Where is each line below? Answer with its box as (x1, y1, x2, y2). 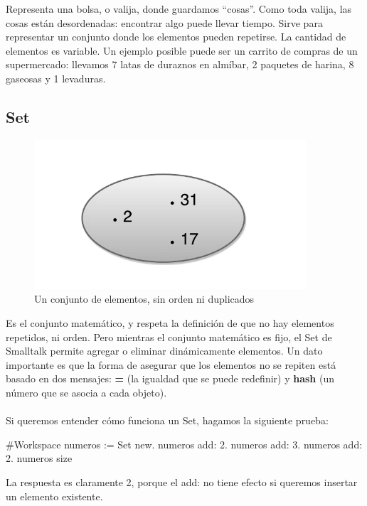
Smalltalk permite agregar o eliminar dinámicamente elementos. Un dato (6, 343, 323, 358)
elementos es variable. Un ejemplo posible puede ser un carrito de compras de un (6, 43, 358, 58)
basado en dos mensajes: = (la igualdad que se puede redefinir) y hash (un (6, 371, 334, 386)
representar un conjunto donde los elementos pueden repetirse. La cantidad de (6, 29, 346, 44)
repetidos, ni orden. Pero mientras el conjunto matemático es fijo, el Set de (6, 329, 332, 344)
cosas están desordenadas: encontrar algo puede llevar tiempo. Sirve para (6, 15, 323, 30)
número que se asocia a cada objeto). (6, 385, 167, 400)
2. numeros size (6, 451, 73, 465)
